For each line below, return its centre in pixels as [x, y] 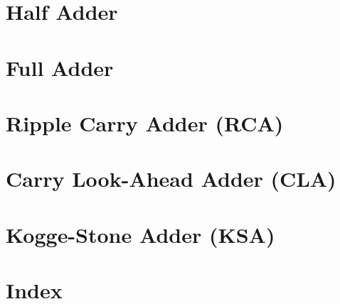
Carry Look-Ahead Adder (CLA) [171, 179]
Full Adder [60, 67]
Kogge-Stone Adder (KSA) [140, 234]
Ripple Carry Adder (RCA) [145, 123]
